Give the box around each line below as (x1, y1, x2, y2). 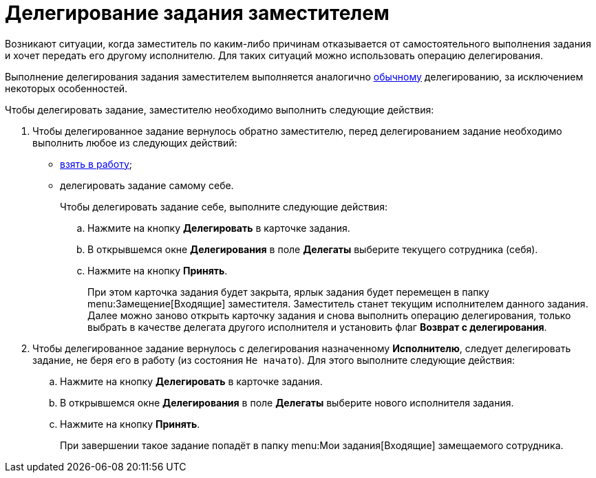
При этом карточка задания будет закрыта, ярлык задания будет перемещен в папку (87, 285, 489, 298)
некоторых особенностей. (5, 82, 128, 94)
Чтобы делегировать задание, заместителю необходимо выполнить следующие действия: (5, 103, 434, 116)
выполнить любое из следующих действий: (32, 136, 237, 149)
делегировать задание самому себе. (60, 179, 234, 191)
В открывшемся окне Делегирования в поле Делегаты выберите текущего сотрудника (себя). (87, 243, 538, 255)
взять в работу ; (60, 157, 133, 170)
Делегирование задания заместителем (5, 1, 390, 25)
